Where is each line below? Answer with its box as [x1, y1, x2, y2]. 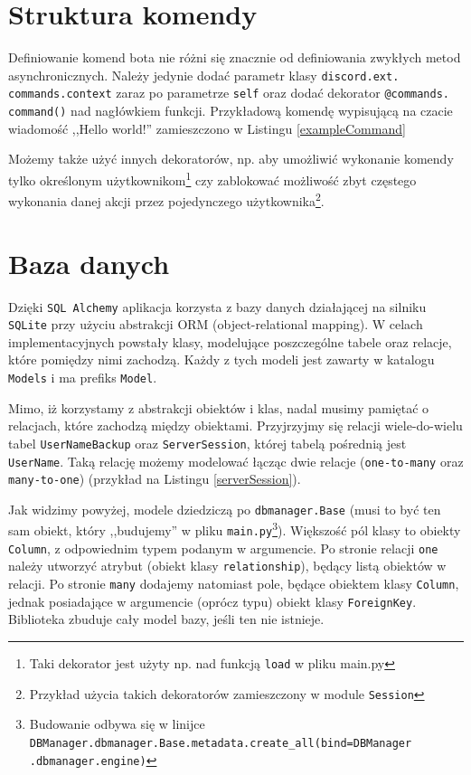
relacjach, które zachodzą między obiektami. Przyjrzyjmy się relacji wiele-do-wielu [8, 416, 463, 435]
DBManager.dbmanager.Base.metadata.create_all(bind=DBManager [29, 736, 412, 750]
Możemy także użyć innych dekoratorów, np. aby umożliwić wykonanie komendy [8, 149, 454, 168]
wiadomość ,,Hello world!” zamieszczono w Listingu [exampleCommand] [8, 118, 406, 137]
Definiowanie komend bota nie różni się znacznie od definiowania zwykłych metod [8, 48, 461, 67]
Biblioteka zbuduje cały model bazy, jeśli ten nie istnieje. [8, 610, 325, 629]
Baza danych [8, 244, 170, 281]
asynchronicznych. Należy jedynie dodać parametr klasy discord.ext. [8, 65, 400, 84]
